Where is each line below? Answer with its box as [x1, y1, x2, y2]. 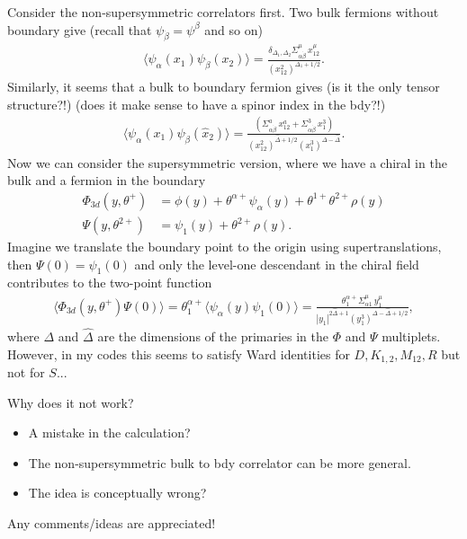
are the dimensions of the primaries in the [97, 327, 329, 346]
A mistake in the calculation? [28, 423, 191, 442]
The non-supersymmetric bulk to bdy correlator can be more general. [28, 453, 411, 472]
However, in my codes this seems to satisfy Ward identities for [7, 344, 350, 363]
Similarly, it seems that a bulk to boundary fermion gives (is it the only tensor [7, 77, 440, 96]
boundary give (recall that [7, 20, 152, 39]
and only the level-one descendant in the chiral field [134, 254, 419, 273]
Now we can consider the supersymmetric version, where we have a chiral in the [7, 153, 447, 172]
